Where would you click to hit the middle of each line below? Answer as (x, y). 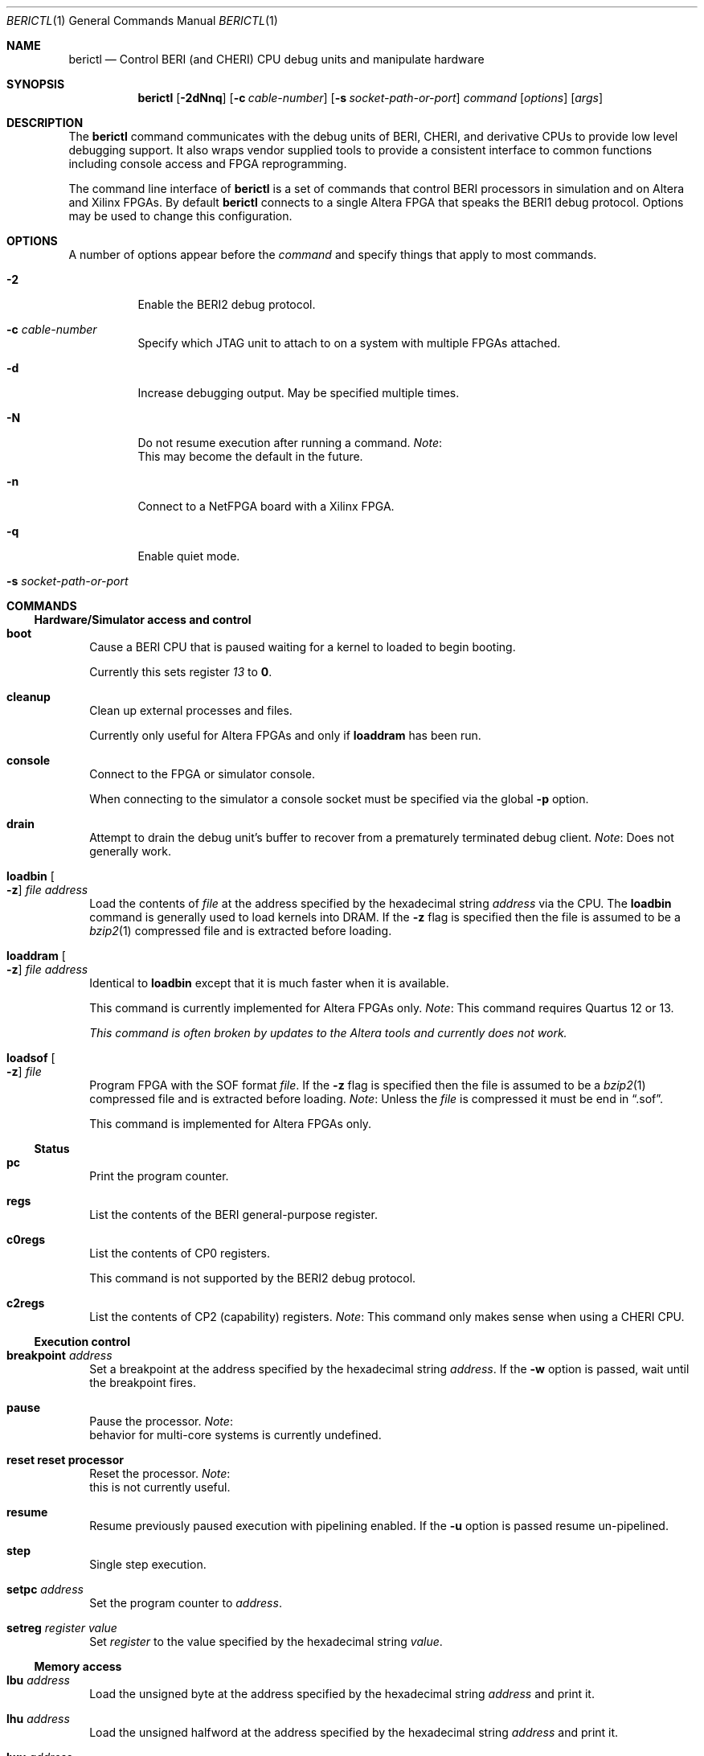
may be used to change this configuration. (180, 216)
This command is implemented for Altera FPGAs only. (231, 1124)
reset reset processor (65, 1460)
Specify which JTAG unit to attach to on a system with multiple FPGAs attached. (349, 343)
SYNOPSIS (36, 84)
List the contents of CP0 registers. (180, 1253)
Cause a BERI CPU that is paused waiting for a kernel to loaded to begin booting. (303, 647)
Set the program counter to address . (186, 1603)
